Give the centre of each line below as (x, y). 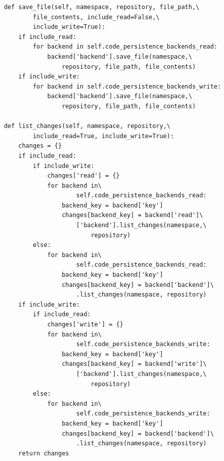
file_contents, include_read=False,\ (96, 17)
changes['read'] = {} (83, 176)
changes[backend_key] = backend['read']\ (132, 215)
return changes (44, 453)
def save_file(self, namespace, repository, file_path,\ (102, 7)
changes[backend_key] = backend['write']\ (134, 364)
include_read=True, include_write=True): (103, 136)
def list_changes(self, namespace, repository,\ (87, 126)
